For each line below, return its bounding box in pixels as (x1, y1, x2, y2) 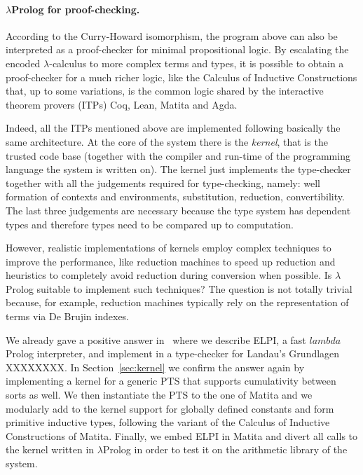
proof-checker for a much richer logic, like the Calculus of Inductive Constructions (6, 69, 357, 84)
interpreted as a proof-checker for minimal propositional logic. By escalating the (6, 42, 349, 57)
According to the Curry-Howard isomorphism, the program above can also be (6, 28, 338, 43)
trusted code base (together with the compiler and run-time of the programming (6, 148, 350, 163)
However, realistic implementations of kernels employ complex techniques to (6, 240, 331, 255)
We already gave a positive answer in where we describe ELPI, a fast (6, 332, 306, 347)
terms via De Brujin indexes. (6, 309, 130, 324)
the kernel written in (6, 442, 95, 457)
